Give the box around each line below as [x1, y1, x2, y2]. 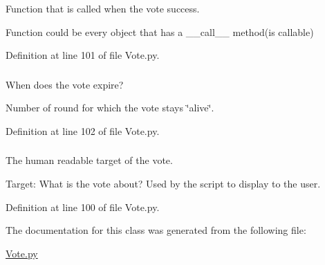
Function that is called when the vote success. [6, 1, 200, 15]
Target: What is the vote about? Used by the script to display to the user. [6, 176, 321, 190]
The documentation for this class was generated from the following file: [6, 223, 306, 237]
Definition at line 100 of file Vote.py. [6, 199, 160, 214]
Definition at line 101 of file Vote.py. [6, 48, 160, 62]
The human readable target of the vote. [6, 153, 173, 167]
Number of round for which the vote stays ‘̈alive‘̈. [6, 100, 214, 115]
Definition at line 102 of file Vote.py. [6, 123, 160, 138]
